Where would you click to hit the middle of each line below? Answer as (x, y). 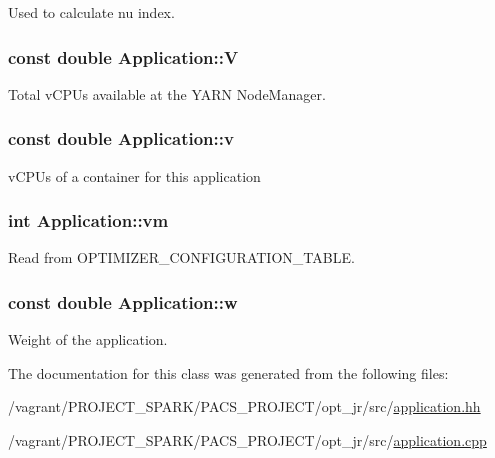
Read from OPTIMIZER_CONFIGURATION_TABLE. (181, 257)
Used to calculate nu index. (91, 12)
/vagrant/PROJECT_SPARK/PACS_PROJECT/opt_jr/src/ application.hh (244, 406)
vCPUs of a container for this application (134, 175)
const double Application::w (123, 301)
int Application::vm (88, 220)
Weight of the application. (88, 339)
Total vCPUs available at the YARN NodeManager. (167, 93)
